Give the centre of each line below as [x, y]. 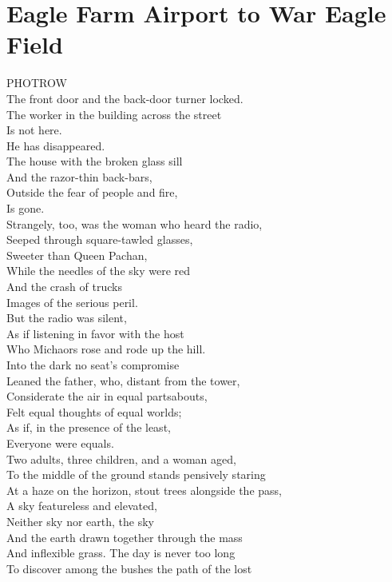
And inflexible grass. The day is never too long [121, 553]
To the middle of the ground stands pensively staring [136, 474]
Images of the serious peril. [72, 302]
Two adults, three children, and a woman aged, [121, 458]
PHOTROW [37, 83]
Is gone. [26, 208]
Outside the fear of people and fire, [92, 192]
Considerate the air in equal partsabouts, [107, 396]
